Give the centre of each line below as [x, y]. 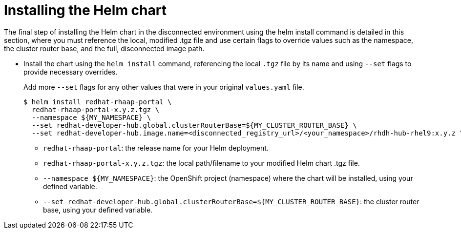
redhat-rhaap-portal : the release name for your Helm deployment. [156, 148]
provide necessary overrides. [71, 72]
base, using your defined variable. [98, 210]
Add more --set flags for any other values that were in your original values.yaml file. [164, 87]
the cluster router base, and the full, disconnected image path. [104, 48]
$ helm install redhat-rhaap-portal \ [98, 102]
